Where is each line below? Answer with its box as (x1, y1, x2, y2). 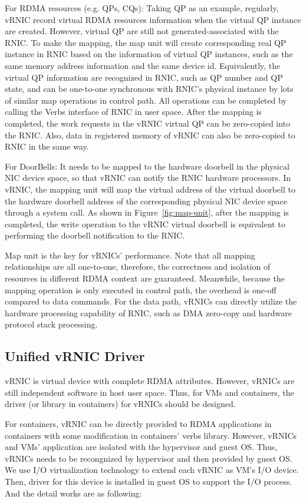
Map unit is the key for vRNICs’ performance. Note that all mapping (5, 249, 255, 261)
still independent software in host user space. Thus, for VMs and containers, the (5, 386, 294, 398)
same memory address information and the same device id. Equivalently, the (5, 59, 281, 71)
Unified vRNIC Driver (5, 347, 145, 365)
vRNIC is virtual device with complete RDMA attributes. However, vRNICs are (5, 375, 295, 387)
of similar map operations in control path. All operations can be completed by (5, 94, 287, 106)
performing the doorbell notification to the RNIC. (5, 229, 185, 241)
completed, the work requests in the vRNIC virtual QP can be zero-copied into (5, 117, 291, 129)
